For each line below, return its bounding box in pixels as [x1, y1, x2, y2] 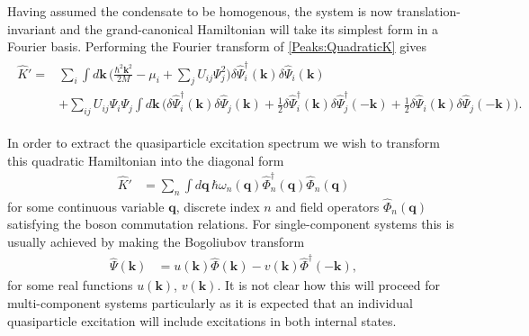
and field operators [275, 196, 380, 215]
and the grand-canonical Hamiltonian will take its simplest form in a [59, 19, 439, 38]
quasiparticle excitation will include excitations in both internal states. [7, 311, 397, 330]
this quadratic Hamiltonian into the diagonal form [7, 150, 284, 169]
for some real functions [7, 276, 133, 295]
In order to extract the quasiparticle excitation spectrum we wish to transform [7, 132, 440, 151]
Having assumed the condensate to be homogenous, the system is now [7, 2, 393, 20]
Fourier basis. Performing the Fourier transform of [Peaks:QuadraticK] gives [7, 37, 426, 56]
